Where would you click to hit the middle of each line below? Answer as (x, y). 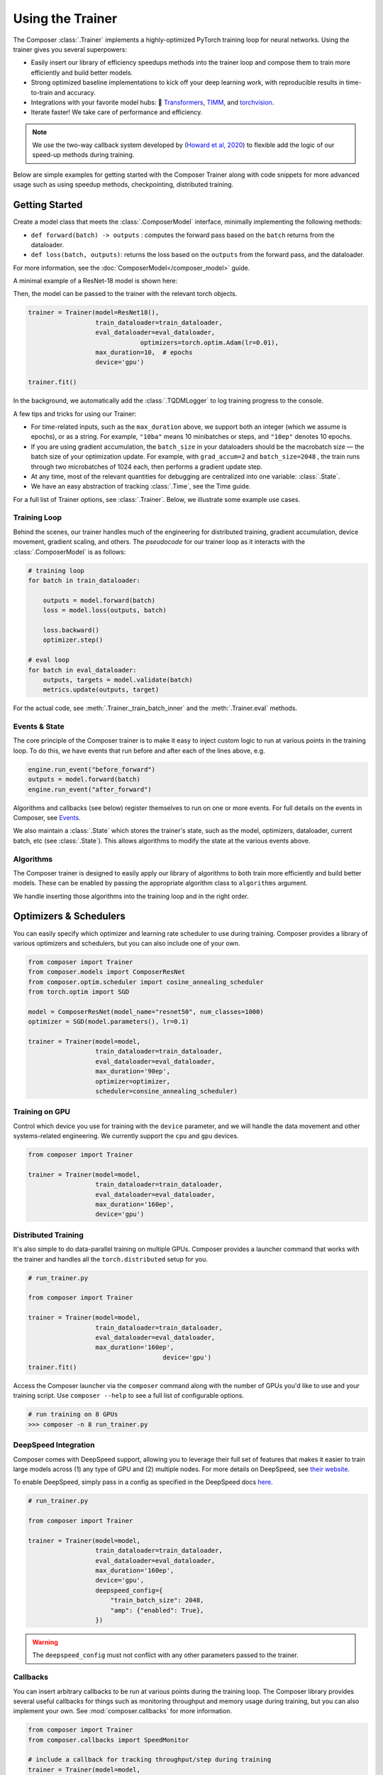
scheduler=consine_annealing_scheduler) (166, 1091)
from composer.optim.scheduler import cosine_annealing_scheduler (146, 982)
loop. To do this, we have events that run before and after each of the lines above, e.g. (139, 750)
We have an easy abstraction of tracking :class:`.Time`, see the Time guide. (141, 486)
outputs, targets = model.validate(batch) (118, 679)
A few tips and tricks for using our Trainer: (75, 414)
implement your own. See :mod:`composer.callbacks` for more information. (123, 1711)
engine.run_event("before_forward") (92, 769)
